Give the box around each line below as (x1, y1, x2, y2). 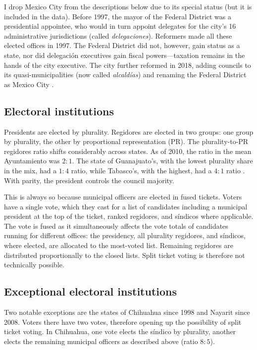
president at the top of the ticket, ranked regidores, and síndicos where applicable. (4, 211, 254, 221)
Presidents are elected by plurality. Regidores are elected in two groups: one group (4, 126, 254, 137)
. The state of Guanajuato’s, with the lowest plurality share (72, 155, 253, 166)
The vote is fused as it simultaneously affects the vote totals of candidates (4, 220, 228, 231)
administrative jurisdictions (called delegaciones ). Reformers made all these (4, 30, 232, 41)
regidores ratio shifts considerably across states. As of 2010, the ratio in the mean (4, 146, 252, 156)
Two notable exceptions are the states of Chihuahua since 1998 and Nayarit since (4, 307, 250, 317)
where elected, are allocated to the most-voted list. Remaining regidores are (4, 240, 233, 250)
